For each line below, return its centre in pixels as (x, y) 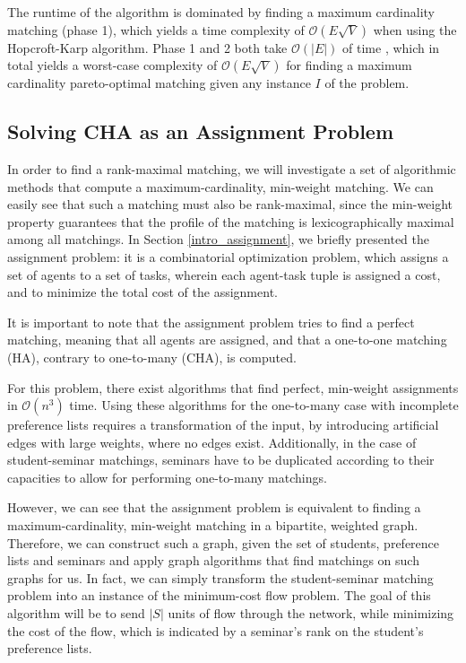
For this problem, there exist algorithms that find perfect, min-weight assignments (233, 387)
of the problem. (367, 83)
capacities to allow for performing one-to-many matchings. (167, 477)
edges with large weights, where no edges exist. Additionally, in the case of (212, 442)
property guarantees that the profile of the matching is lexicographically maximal (231, 221)
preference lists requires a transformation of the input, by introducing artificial (223, 425)
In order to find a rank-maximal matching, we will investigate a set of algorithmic (232, 168)
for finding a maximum (349, 65)
